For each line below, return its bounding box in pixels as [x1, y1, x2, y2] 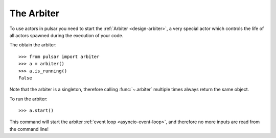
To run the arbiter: [9, 96, 48, 102]
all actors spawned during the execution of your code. [9, 32, 124, 38]
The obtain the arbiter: [9, 42, 57, 48]
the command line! [9, 126, 49, 132]
